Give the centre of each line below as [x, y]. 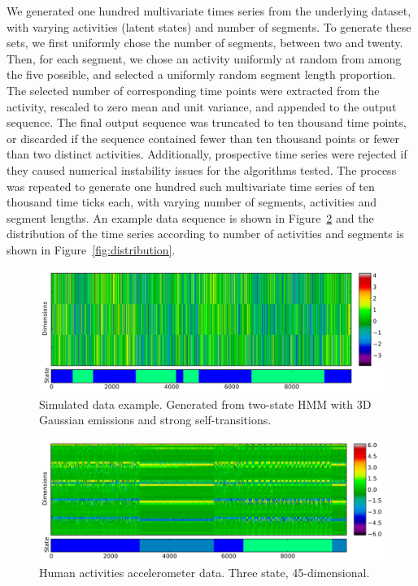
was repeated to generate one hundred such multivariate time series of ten [191, 186]
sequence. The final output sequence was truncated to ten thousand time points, [207, 122]
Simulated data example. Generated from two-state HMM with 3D [205, 404]
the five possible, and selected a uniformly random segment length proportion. [201, 74]
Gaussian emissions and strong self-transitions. [155, 420]
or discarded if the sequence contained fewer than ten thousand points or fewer [203, 138]
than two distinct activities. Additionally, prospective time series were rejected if [207, 154]
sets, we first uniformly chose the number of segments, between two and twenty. [205, 43]
